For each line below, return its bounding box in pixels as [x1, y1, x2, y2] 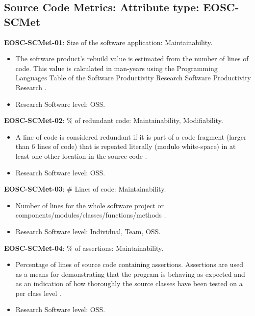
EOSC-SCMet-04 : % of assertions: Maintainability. [4, 243, 164, 253]
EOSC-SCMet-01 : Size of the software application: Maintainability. [4, 37, 213, 47]
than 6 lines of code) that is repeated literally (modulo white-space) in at [15, 141, 236, 151]
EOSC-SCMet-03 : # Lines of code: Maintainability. [4, 184, 166, 194]
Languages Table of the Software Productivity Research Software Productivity [15, 73, 251, 83]
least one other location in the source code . [15, 150, 147, 161]
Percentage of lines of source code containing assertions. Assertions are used [15, 259, 243, 269]
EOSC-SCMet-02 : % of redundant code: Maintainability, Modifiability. [4, 115, 223, 125]
